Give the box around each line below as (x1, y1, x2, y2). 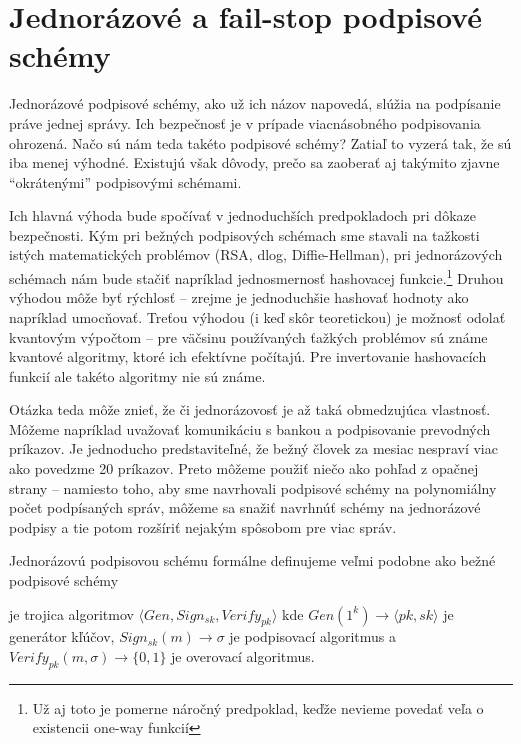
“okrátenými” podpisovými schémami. (9, 171, 242, 192)
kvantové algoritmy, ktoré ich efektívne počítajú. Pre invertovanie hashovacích (9, 346, 487, 367)
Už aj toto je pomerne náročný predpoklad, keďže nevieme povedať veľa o (32, 697, 484, 718)
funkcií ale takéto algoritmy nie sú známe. (9, 365, 266, 386)
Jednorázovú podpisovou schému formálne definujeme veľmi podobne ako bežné (9, 550, 496, 571)
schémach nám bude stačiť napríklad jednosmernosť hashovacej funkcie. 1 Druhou (9, 265, 504, 288)
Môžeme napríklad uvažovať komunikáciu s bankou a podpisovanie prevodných (9, 418, 491, 439)
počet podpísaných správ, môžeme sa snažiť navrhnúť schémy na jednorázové (9, 497, 481, 518)
